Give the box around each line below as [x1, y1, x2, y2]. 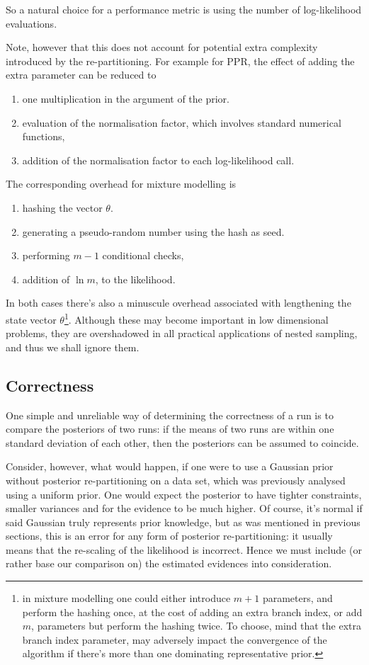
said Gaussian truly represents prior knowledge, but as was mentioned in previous [6, 514, 361, 529]
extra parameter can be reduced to [6, 67, 157, 82]
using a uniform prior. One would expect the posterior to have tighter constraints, [6, 487, 362, 501]
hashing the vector [22, 200, 103, 215]
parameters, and [262, 591, 333, 606]
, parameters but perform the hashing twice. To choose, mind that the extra [31, 618, 362, 633]
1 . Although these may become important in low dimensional [64, 309, 329, 326]
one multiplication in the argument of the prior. [22, 91, 230, 106]
